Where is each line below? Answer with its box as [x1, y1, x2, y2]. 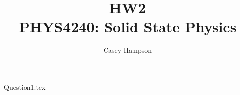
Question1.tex [4, 81, 46, 92]
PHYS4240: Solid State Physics [19, 17, 237, 37]
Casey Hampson [103, 45, 152, 55]
